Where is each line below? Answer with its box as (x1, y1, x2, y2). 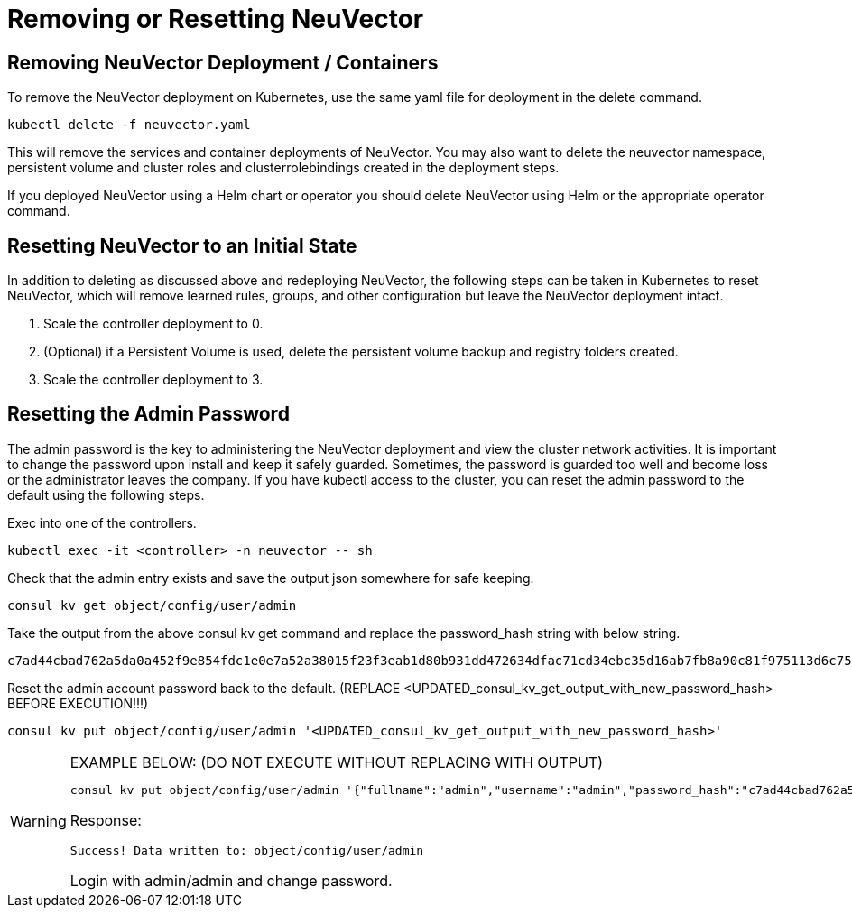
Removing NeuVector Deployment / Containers (7, 51, 439, 74)
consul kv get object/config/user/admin (7, 597, 297, 613)
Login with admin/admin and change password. (69, 871, 393, 890)
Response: (69, 810, 142, 829)
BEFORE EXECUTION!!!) (7, 695, 149, 711)
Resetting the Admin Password (7, 402, 290, 426)
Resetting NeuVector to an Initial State (7, 234, 357, 257)
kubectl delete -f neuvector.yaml (7, 117, 251, 133)
